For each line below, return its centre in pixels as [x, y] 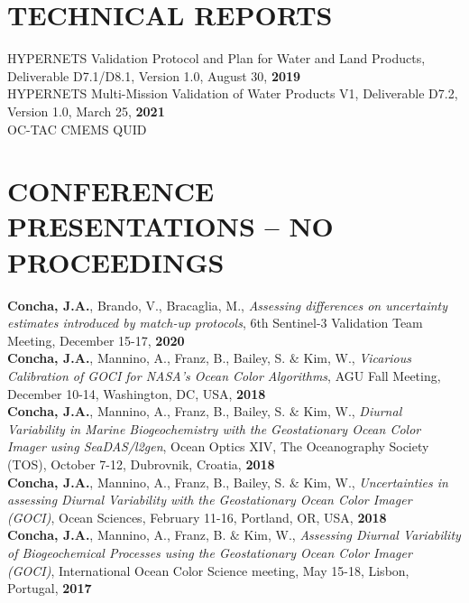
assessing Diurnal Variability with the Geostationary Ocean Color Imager [210, 500]
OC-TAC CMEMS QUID [77, 129]
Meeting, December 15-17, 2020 [96, 340]
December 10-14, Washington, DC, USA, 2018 [137, 393]
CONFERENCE [111, 191]
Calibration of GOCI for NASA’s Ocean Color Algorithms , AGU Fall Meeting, [224, 375]
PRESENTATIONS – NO [170, 226]
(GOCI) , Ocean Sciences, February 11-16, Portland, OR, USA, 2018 [197, 517]
